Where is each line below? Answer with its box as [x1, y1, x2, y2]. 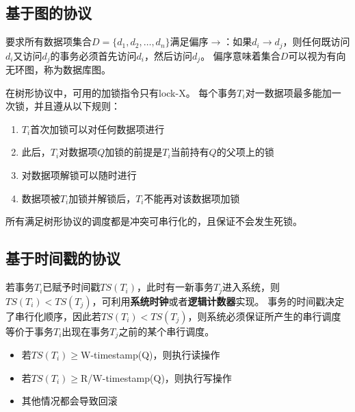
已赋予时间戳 [42, 280, 101, 294]
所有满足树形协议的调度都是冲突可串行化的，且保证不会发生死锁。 [5, 214, 302, 228]
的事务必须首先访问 [50, 48, 137, 62]
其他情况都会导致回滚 [21, 393, 118, 408]
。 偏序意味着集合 [200, 48, 280, 62]
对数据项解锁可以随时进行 [21, 168, 137, 182]
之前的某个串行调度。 [118, 324, 215, 338]
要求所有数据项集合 [5, 34, 92, 49]
